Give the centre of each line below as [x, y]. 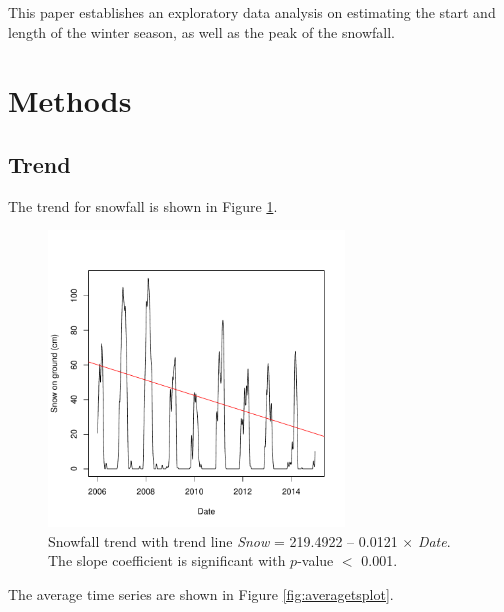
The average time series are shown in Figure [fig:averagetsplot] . [201, 593]
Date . [434, 540]
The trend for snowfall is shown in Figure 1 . [143, 205]
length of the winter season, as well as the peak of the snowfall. [201, 31]
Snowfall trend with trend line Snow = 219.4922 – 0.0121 [223, 540]
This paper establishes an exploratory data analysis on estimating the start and [252, 12]
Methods [70, 100]
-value [315, 560]
